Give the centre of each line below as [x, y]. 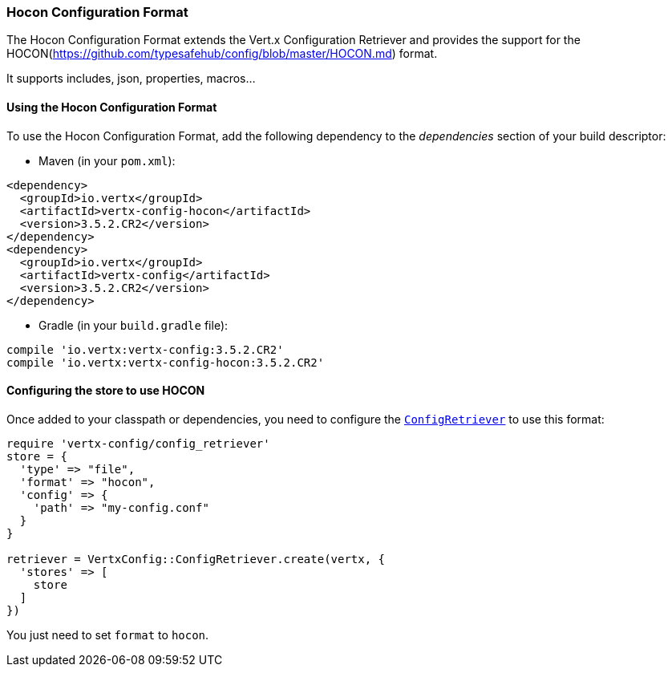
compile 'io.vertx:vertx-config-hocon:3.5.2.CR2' [166, 362]
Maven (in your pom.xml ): [107, 160]
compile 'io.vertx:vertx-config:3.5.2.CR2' [145, 349]
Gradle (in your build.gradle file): [134, 325]
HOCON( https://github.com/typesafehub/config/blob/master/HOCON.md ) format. [222, 54]
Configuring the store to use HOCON [106, 391]
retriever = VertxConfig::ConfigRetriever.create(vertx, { [196, 559]
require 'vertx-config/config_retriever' [138, 443]
